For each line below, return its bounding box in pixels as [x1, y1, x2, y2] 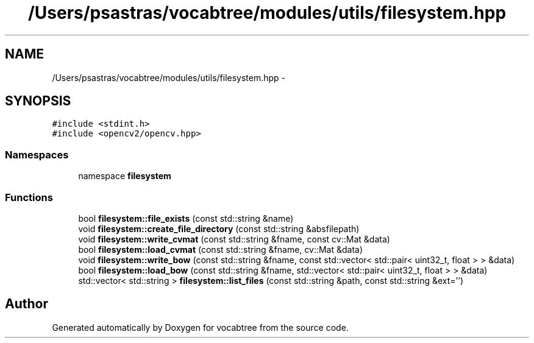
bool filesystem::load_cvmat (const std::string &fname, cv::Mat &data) [78, 244, 363, 255]
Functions [5, 191, 53, 203]
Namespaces [5, 148, 69, 161]
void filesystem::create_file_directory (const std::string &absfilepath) [78, 223, 360, 234]
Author [5, 296, 48, 312]
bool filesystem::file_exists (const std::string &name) [78, 213, 294, 224]
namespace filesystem [78, 171, 171, 182]
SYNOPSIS [5, 93, 71, 109]
